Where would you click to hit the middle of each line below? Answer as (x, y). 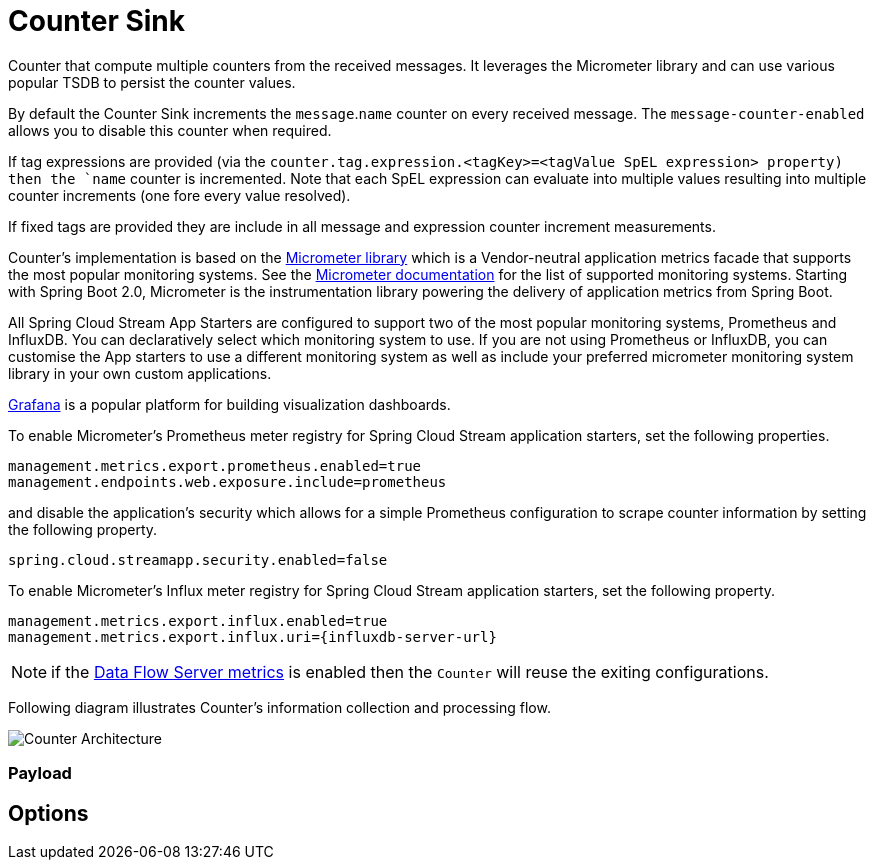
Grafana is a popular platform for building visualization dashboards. (229, 404)
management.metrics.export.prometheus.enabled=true (215, 465)
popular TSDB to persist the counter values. (152, 82)
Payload (40, 773)
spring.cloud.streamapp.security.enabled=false (198, 559)
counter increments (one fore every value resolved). (179, 195)
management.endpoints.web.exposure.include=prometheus (227, 481)
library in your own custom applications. (140, 373)
